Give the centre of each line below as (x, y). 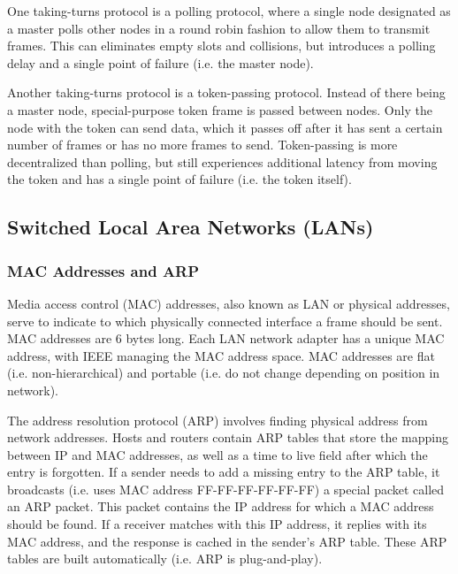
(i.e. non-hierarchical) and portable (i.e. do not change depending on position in (224, 373)
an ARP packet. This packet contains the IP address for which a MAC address (221, 506)
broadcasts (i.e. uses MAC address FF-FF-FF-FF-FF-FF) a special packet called (226, 489)
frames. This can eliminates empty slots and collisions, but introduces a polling (221, 46)
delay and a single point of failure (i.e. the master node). (160, 62)
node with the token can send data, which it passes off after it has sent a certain (225, 127)
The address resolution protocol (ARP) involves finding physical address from (218, 420)
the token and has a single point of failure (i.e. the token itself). (179, 179)
